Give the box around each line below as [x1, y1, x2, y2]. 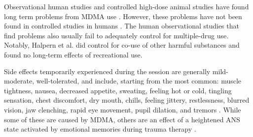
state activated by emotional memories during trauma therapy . [4, 124, 196, 134]
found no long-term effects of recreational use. [4, 49, 143, 59]
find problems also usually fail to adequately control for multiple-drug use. [4, 30, 229, 40]
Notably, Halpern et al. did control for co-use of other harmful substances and [4, 40, 240, 50]
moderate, [4, 76, 35, 86]
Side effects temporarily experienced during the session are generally [4, 66, 211, 76]
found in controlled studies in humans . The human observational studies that [4, 21, 239, 31]
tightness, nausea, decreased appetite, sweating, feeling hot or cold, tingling [4, 85, 232, 95]
